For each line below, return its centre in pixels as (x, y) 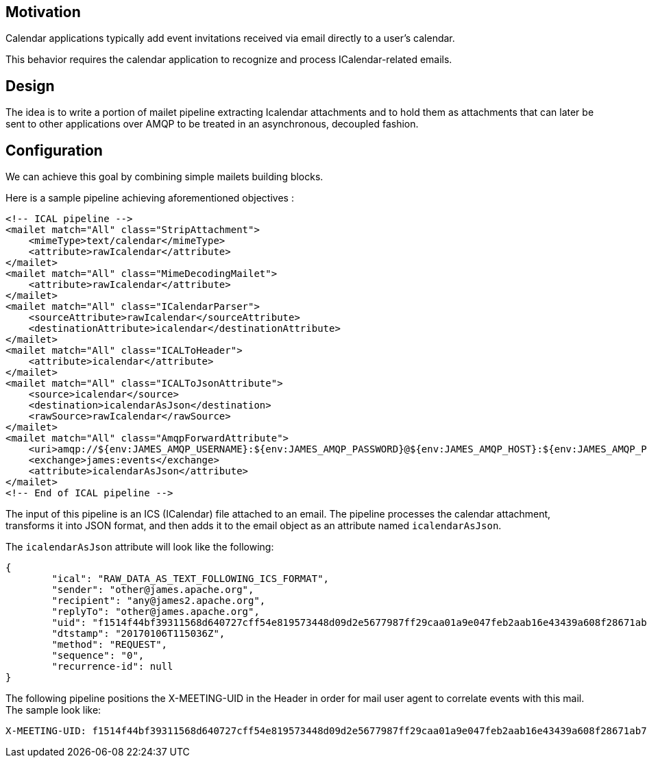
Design (30, 86)
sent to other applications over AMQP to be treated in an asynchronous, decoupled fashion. (212, 124)
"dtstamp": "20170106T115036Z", (138, 634)
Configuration (54, 150)
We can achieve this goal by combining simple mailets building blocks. (164, 177)
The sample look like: (53, 710)
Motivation (43, 12)
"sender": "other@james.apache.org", (153, 590)
